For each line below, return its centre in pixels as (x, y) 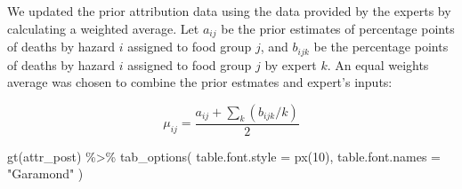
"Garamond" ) (45, 173)
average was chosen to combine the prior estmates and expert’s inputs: (200, 82)
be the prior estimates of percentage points (338, 28)
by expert (291, 64)
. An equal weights (378, 64)
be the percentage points (381, 47)
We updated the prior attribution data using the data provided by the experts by (229, 11)
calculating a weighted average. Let (103, 28)
